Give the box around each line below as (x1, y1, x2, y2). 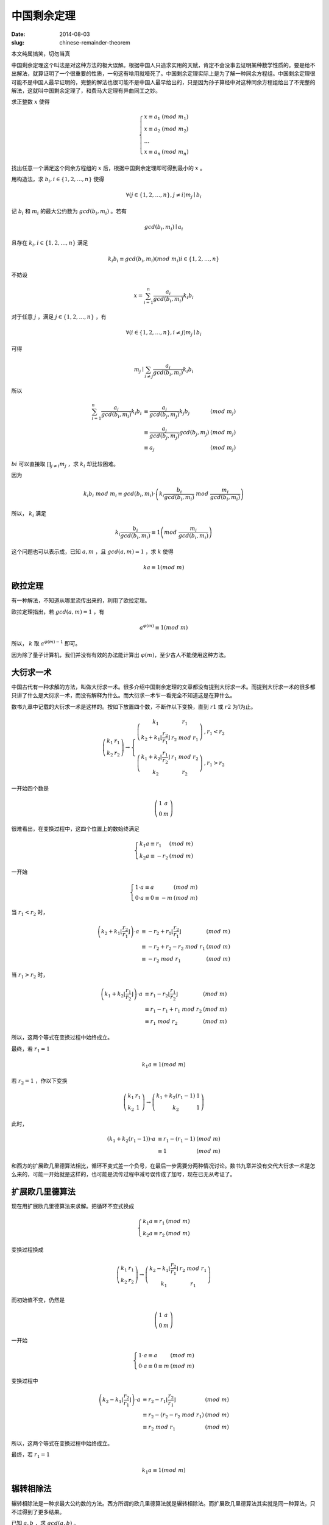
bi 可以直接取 (11, 460, 46, 467)
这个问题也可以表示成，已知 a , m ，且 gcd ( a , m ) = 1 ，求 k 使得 (11, 548, 174, 555)
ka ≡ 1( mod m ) (143, 564, 185, 571)
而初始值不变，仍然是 (11, 1296, 65, 1304)
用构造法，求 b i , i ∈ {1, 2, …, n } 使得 (11, 175, 105, 184)
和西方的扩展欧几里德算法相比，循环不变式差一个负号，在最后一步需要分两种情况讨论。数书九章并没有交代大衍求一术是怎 (11, 1162, 316, 1169)
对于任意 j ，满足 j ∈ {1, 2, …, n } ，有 (11, 313, 107, 320)
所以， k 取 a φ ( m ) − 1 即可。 (11, 639, 81, 647)
